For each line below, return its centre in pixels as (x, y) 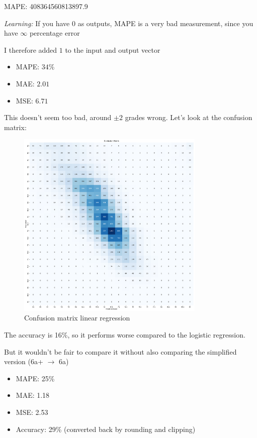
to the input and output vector (113, 49)
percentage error (55, 33)
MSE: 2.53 (32, 412)
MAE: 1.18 (33, 395)
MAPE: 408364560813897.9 (46, 6)
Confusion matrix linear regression (77, 318)
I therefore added (31, 49)
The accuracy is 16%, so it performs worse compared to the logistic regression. (125, 335)
